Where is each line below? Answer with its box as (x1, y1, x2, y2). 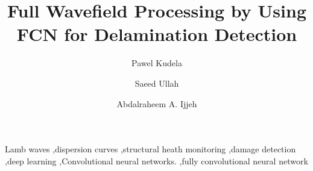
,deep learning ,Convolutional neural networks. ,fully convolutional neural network (5, 154, 308, 167)
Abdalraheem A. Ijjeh (116, 97, 197, 110)
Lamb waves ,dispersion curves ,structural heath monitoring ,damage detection (5, 143, 296, 155)
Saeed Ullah (134, 76, 179, 89)
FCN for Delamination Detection (16, 22, 297, 46)
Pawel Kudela (131, 57, 182, 69)
